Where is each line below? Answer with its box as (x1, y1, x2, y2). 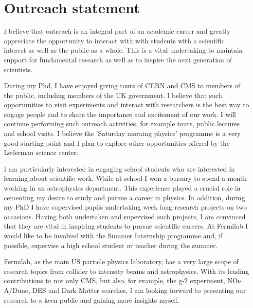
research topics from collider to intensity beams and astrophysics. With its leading (4, 266, 249, 276)
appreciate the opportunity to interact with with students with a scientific (4, 35, 225, 45)
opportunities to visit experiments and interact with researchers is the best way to (4, 99, 249, 110)
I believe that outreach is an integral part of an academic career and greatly (4, 26, 231, 36)
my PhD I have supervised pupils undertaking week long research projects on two (4, 202, 247, 212)
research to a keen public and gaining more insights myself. (4, 294, 180, 305)
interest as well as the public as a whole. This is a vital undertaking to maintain (4, 45, 243, 55)
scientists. (4, 64, 33, 74)
